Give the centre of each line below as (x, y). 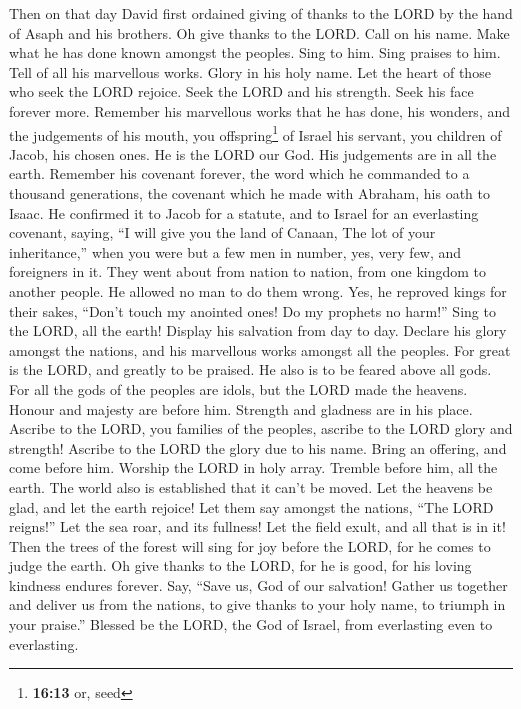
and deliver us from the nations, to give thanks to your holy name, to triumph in (257, 604)
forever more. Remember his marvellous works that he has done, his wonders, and (260, 110)
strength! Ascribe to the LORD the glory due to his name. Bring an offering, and (258, 447)
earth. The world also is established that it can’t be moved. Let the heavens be (251, 486)
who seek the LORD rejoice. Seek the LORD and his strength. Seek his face (241, 91)
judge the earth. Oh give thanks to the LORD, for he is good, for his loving (240, 565)
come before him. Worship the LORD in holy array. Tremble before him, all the (253, 467)
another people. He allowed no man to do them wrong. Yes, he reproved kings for (258, 290)
